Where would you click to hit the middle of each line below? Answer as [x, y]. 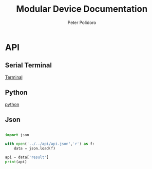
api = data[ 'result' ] [27, 157]
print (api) [16, 162]
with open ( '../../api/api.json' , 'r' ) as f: [50, 144]
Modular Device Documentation [82, 9]
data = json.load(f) [35, 148]
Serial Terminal [28, 65]
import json [17, 135]
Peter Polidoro [82, 22]
